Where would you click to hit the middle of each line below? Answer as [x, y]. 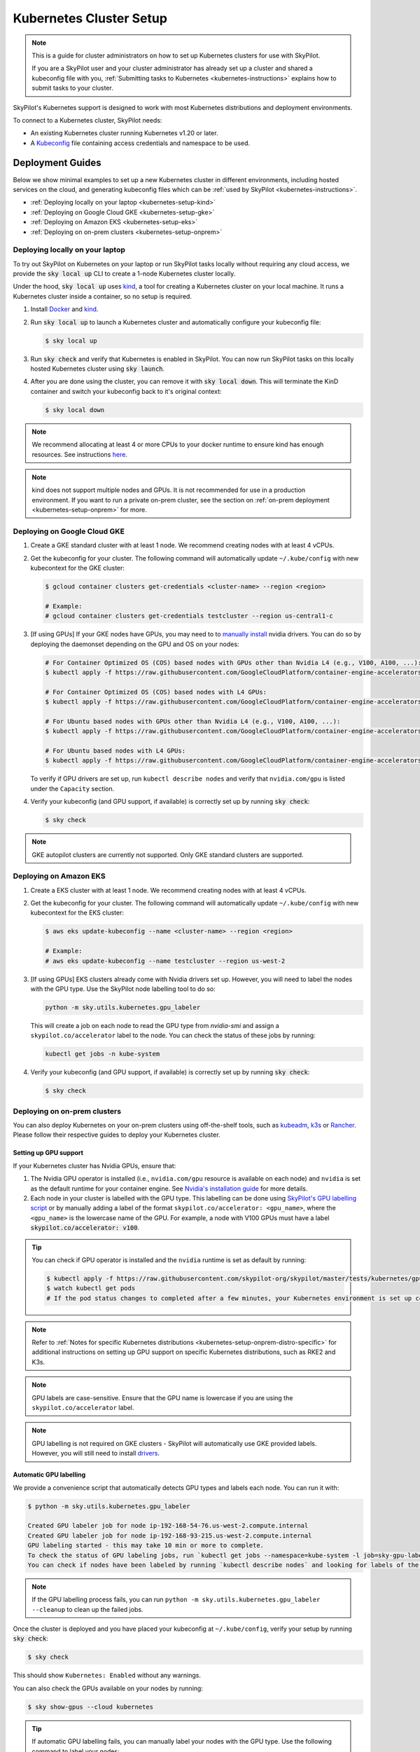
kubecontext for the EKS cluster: [77, 913]
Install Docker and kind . [64, 309]
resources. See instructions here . [79, 454]
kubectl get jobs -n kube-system [103, 1054]
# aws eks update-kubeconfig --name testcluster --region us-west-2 [165, 961]
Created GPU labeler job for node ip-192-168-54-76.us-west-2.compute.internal [168, 1526]
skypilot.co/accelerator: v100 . [85, 1228]
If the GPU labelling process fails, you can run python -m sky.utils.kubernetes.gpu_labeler [176, 1600]
